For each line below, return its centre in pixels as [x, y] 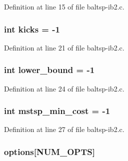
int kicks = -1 [32, 29]
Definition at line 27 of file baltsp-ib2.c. [64, 129]
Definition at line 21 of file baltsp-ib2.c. [64, 47]
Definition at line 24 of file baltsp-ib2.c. [64, 88]
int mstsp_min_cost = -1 [57, 111]
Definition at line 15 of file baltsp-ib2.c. [64, 6]
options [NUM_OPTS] [49, 151]
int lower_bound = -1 [49, 70]
